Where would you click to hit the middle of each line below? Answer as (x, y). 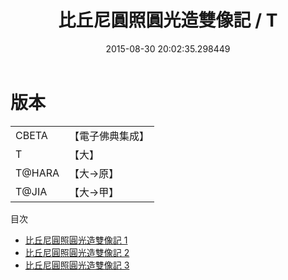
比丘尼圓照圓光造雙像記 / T (168, 20)
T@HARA (37, 173)
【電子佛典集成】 (109, 136)
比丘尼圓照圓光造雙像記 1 (76, 240)
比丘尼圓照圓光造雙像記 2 (77, 252)
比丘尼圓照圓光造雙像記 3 (77, 265)
